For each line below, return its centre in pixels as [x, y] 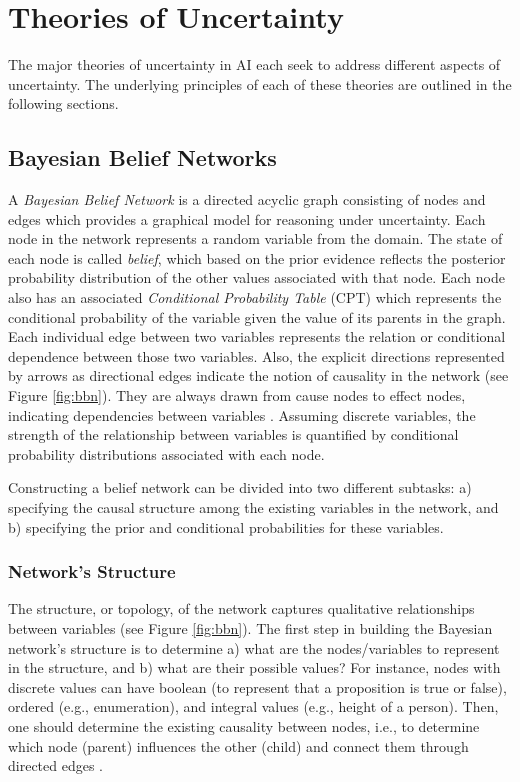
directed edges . [56, 765]
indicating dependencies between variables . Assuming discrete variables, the [242, 414]
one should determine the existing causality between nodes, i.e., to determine [244, 725]
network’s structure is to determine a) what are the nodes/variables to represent [254, 647]
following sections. [63, 103]
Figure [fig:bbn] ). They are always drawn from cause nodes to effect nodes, [237, 395]
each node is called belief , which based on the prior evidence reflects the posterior [257, 257]
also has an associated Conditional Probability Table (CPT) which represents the [255, 297]
